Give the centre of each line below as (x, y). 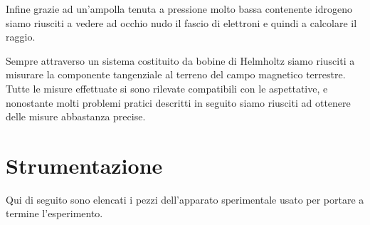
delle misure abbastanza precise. (76, 116)
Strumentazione (84, 165)
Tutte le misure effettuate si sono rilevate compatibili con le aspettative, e (167, 88)
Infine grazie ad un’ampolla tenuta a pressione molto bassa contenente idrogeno (179, 9)
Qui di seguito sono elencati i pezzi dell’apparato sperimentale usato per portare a (185, 199)
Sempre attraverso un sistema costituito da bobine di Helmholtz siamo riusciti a (180, 60)
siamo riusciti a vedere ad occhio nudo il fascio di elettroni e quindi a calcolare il (181, 22)
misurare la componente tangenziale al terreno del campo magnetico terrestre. (176, 74)
